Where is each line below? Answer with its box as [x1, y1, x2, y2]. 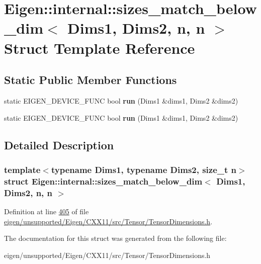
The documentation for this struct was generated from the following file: [4, 233, 227, 243]
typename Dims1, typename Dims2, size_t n [51, 163, 237, 175]
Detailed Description [4, 137, 114, 152]
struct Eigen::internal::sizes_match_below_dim [4, 174, 203, 187]
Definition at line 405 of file [4, 206, 89, 216]
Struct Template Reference [4, 37, 195, 58]
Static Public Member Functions [4, 72, 177, 87]
